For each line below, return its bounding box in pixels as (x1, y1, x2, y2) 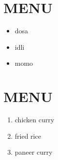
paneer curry (14, 147, 53, 157)
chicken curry (14, 115, 55, 125)
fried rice (14, 131, 41, 141)
